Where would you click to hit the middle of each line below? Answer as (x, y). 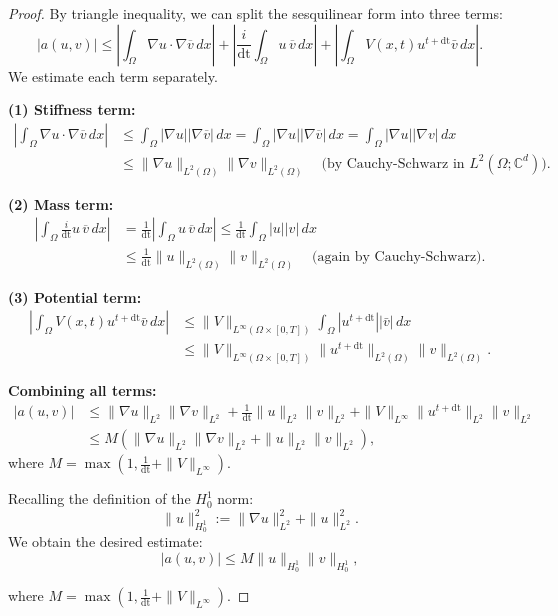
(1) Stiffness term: (72, 109)
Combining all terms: (82, 390)
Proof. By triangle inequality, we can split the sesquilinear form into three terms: (255, 13)
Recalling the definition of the (99, 498)
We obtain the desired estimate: (105, 541)
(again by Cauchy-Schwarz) (396, 256)
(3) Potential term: (75, 296)
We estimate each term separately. (113, 75)
